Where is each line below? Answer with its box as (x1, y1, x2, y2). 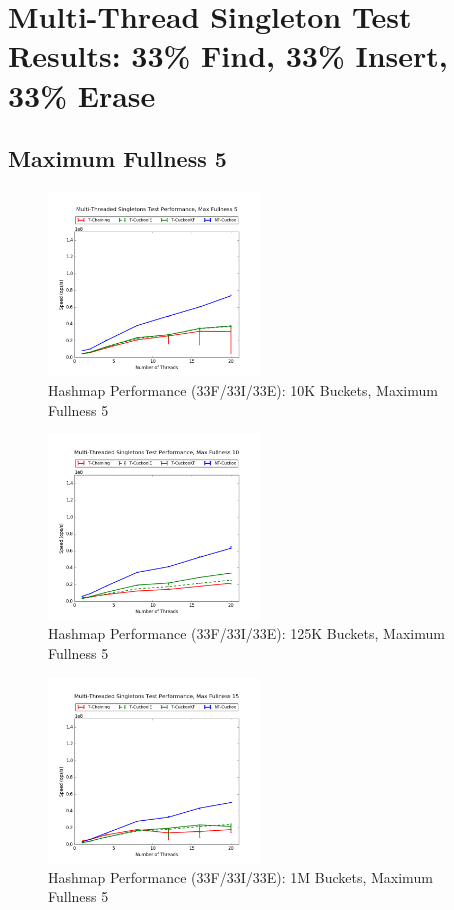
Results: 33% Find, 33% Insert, (8, 35, 448, 76)
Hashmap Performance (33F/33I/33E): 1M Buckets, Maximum (48, 866, 433, 887)
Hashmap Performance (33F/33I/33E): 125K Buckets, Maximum (48, 623, 445, 644)
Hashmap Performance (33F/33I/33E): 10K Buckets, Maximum (48, 380, 438, 401)
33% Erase (8, 74, 156, 115)
